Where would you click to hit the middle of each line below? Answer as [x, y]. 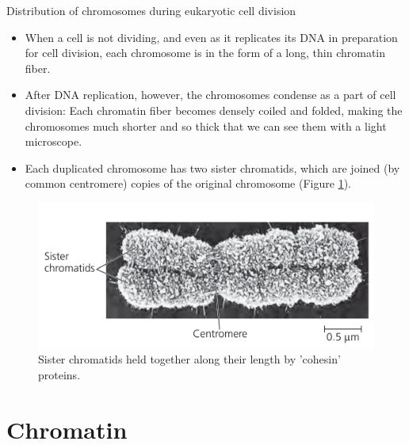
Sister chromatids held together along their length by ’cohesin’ [189, 359]
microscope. [54, 141]
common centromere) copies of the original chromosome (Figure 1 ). [188, 183]
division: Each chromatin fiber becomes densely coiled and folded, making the [214, 110]
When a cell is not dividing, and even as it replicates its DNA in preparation [211, 37]
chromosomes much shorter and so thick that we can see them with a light [206, 126]
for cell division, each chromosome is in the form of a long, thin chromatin [205, 53]
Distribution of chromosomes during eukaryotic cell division [151, 10]
